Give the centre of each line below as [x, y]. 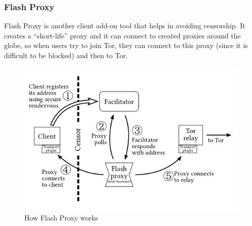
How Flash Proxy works [61, 217]
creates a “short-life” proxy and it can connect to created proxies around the [122, 35]
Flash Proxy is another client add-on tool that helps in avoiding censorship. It [125, 26]
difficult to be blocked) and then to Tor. [66, 55]
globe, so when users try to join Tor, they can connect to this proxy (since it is [126, 45]
